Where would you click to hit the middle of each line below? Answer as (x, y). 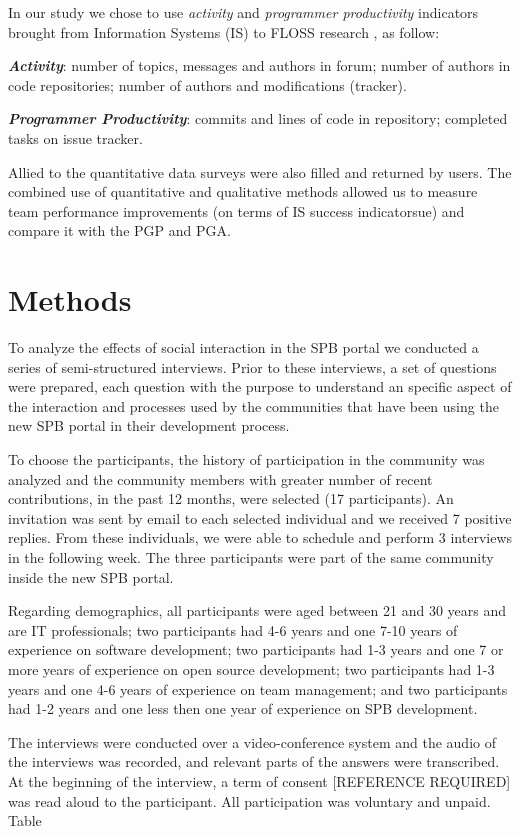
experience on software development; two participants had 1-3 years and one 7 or (256, 649)
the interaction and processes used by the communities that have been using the (253, 405)
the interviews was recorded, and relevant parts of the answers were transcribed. (254, 761)
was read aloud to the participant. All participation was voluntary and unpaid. (249, 800)
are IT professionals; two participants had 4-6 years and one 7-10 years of (233, 629)
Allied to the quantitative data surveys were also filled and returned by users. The (260, 171)
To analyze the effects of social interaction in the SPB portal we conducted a (243, 347)
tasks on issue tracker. (75, 137)
